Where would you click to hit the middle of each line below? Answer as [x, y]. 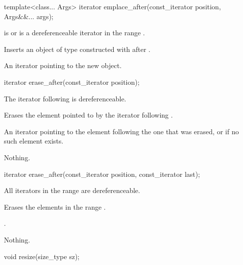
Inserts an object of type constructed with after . [77, 49]
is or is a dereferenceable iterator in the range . [74, 33]
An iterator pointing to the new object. [63, 65]
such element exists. [34, 141]
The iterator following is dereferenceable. [65, 98]
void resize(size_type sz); [42, 256]
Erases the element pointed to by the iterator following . [88, 115]
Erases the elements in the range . [55, 206]
